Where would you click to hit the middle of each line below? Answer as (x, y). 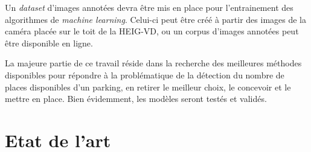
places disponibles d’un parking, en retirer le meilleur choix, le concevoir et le (148, 87)
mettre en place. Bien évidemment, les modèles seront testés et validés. (136, 99)
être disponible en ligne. (49, 43)
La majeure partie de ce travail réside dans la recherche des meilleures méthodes (153, 63)
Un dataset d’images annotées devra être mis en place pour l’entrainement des (149, 7)
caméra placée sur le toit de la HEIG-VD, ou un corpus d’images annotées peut (152, 31)
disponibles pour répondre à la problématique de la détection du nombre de (145, 74)
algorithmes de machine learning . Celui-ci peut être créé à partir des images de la (155, 19)
